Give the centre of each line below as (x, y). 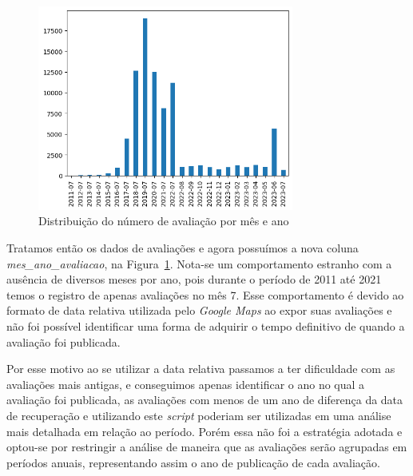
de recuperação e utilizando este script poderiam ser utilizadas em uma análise (199, 415)
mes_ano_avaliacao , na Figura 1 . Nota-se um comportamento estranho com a (199, 263)
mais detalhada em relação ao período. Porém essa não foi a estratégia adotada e (205, 431)
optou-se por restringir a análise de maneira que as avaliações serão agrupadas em (207, 447)
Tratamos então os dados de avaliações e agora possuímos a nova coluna (183, 248)
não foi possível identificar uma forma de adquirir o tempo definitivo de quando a (206, 326)
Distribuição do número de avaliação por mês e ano (164, 221)
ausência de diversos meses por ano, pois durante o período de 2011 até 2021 (194, 279)
